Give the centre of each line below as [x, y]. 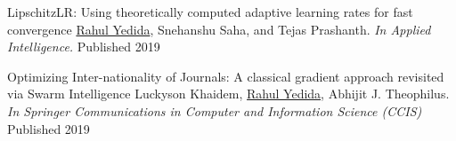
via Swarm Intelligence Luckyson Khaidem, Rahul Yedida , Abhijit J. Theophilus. [228, 94]
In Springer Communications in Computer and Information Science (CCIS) [215, 110]
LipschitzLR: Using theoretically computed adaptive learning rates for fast [210, 12]
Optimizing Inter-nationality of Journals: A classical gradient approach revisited [226, 76]
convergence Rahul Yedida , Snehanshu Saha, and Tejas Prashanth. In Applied [219, 29]
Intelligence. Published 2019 [84, 47]
